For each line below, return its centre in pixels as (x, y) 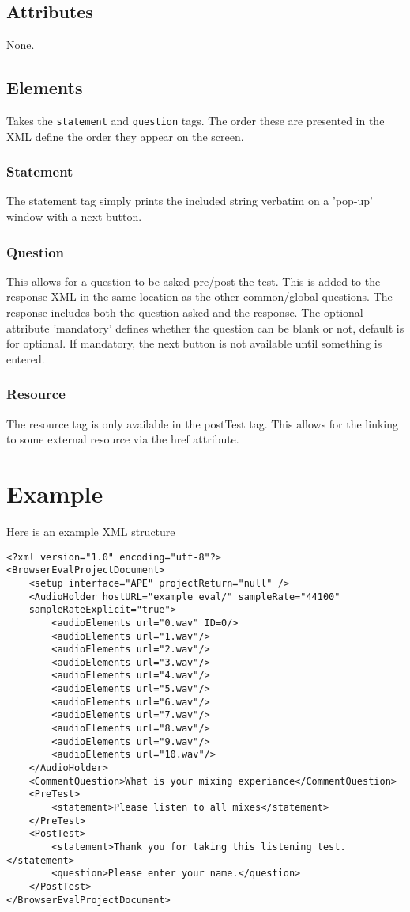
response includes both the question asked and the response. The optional (185, 312)
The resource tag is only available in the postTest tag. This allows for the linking (203, 423)
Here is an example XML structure (91, 531)
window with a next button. (74, 217)
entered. (26, 358)
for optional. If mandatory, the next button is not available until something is (194, 343)
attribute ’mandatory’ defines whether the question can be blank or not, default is (205, 327)
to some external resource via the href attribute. (123, 439)
